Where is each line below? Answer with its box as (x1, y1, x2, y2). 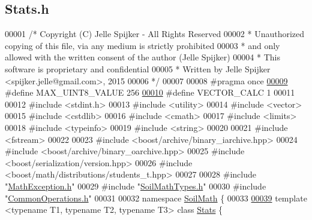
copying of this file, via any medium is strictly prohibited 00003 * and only (5, 39, 280, 51)
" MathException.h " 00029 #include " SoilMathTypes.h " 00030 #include (5, 179, 266, 192)
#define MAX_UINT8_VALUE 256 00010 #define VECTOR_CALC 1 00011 (5, 86, 295, 99)
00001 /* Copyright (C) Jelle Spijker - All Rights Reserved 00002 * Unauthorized (5, 27, 305, 40)
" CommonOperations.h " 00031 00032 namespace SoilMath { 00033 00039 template (5, 191, 307, 204)
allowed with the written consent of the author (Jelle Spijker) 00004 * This (5, 51, 280, 63)
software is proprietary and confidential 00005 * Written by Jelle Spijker (5, 62, 271, 75)
